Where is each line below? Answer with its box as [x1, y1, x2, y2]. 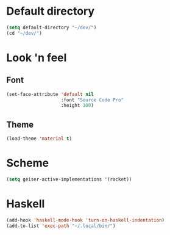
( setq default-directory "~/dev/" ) [6, 24, 97, 31]
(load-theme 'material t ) [6, 136, 72, 142]
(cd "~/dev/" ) [6, 30, 43, 36]
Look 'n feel [6, 51, 67, 65]
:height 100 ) [60, 103, 94, 109]
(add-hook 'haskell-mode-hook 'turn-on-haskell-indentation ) [6, 217, 165, 223]
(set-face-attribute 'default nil [6, 91, 94, 97]
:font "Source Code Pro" [60, 96, 124, 103]
